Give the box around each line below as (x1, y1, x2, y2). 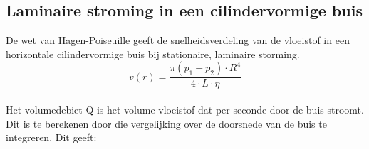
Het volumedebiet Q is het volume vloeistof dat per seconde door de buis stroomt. (6, 102, 364, 117)
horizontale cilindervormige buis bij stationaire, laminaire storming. (6, 46, 300, 61)
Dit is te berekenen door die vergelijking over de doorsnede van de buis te (6, 116, 327, 131)
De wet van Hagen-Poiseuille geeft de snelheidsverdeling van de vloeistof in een (6, 33, 350, 48)
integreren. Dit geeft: (6, 130, 97, 145)
